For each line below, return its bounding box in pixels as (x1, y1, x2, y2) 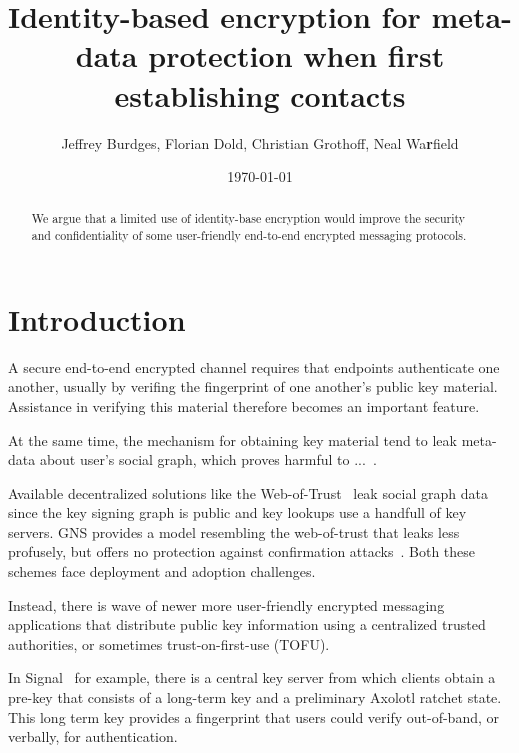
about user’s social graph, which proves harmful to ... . (39, 449, 377, 470)
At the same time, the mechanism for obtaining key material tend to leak (8, 429, 457, 450)
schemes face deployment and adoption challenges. (8, 561, 316, 582)
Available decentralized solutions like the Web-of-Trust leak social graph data (8, 482, 488, 503)
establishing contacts (114, 74, 406, 115)
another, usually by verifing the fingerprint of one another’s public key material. (8, 376, 498, 397)
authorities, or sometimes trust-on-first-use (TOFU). (8, 633, 330, 654)
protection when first (148, 35, 445, 76)
